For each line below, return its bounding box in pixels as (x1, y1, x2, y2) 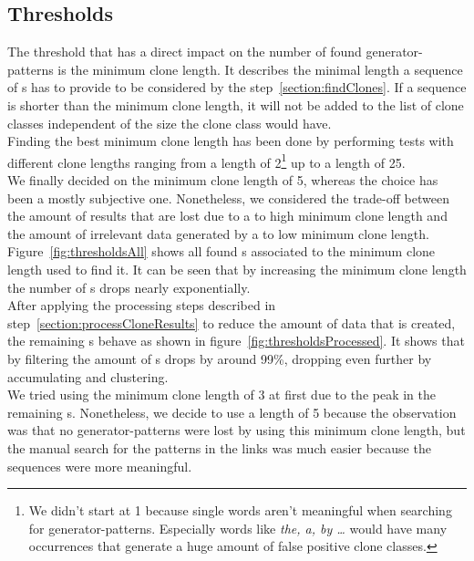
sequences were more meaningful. (7, 456, 192, 475)
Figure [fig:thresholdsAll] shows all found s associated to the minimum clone (7, 242, 436, 261)
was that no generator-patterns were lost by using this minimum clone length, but (7, 421, 466, 440)
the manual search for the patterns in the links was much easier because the (7, 438, 431, 457)
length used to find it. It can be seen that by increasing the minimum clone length (7, 259, 467, 278)
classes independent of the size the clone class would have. (7, 113, 332, 132)
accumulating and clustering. (7, 367, 169, 386)
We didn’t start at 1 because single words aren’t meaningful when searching (28, 501, 452, 520)
